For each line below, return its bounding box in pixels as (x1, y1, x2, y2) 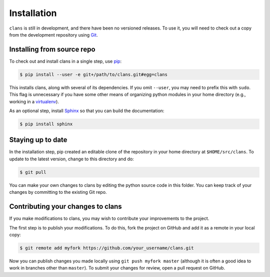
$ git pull (19, 169, 46, 175)
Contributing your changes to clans (9, 202, 122, 211)
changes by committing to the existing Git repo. (9, 189, 107, 195)
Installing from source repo (9, 45, 95, 54)
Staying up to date (9, 136, 67, 144)
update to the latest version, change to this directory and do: (9, 156, 134, 162)
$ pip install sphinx (19, 121, 73, 127)
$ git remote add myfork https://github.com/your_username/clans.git (19, 245, 194, 250)
